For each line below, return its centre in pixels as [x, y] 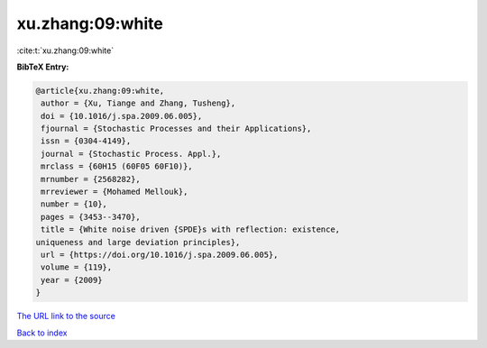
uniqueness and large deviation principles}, [138, 242]
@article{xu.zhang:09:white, [100, 91]
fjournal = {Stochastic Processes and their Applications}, [176, 129]
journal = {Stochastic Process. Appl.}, [131, 154]
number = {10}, [74, 204]
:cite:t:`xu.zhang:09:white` [65, 50]
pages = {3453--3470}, [91, 217]
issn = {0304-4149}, [86, 141]
